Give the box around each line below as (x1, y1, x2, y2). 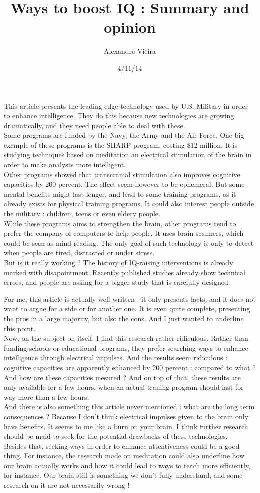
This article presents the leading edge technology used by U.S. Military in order (4, 100, 248, 111)
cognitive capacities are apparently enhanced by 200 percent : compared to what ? (4, 362, 256, 372)
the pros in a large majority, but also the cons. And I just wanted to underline (4, 313, 244, 323)
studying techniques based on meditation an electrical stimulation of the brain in (4, 149, 252, 160)
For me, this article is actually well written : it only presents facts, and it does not (4, 293, 256, 304)
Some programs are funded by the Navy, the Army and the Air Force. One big (4, 130, 244, 140)
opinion (104, 17, 156, 37)
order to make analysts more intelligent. (4, 159, 126, 170)
